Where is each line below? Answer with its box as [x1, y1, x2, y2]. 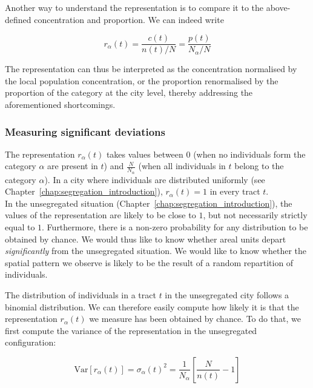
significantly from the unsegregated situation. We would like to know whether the [5, 244, 307, 257]
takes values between [106, 147, 183, 160]
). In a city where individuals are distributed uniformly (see [44, 173, 265, 186]
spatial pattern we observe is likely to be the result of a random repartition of [5, 256, 294, 269]
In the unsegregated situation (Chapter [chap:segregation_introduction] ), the [5, 196, 292, 209]
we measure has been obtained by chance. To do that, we [89, 312, 301, 325]
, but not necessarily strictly [203, 209, 308, 221]
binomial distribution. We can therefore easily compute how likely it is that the [5, 300, 299, 313]
